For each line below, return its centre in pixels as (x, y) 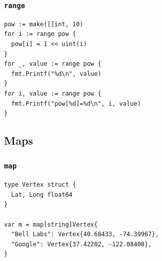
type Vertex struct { (40, 185)
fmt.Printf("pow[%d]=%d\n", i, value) (76, 103)
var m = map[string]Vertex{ (51, 224)
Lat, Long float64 (42, 194)
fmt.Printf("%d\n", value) (56, 74)
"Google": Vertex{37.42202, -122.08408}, (82, 244)
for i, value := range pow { (53, 93)
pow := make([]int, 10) (44, 24)
